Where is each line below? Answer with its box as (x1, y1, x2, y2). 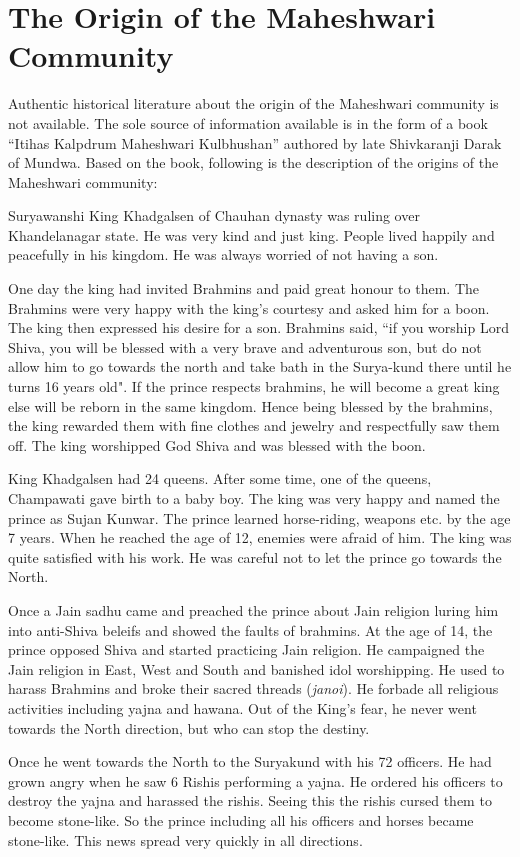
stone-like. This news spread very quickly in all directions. (8, 829, 363, 850)
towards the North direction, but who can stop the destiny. (8, 717, 370, 738)
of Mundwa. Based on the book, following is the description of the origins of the (8, 152, 499, 173)
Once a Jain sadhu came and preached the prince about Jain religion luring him (8, 599, 499, 620)
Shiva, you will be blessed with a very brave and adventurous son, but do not (8, 336, 482, 357)
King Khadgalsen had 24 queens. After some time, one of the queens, (8, 468, 432, 489)
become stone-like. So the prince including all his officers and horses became (8, 809, 474, 830)
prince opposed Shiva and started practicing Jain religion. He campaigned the (8, 639, 485, 660)
